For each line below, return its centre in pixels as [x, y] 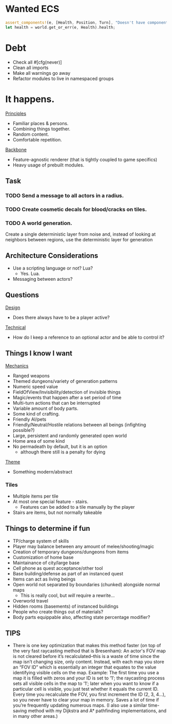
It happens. [30, 99]
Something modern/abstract [42, 471]
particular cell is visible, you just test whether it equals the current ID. [85, 689]
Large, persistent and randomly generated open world [70, 436]
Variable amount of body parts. [45, 408]
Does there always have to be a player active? [61, 317]
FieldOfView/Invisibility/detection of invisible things [67, 392]
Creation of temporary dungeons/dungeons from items [71, 552]
